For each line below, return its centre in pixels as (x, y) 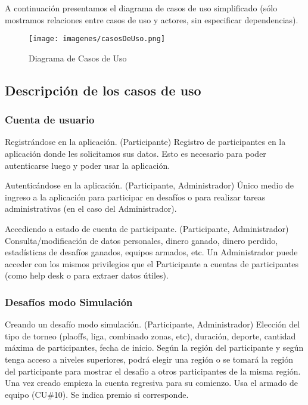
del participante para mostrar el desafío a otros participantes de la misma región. (153, 371)
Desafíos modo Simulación (69, 302)
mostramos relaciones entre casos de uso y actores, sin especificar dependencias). (152, 19)
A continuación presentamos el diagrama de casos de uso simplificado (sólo (141, 8)
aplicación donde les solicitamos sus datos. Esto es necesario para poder (136, 154)
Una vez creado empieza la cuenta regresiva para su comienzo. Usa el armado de (151, 383)
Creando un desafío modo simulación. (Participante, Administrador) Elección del (153, 324)
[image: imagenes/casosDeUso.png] (97, 39)
